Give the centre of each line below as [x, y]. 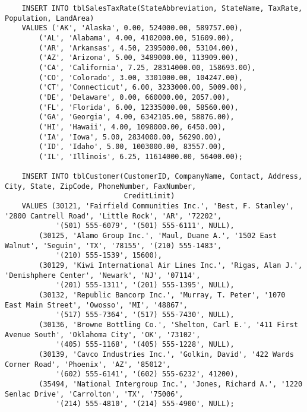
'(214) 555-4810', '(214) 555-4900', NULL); [145, 404]
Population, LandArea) [50, 18]
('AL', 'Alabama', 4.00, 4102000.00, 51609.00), [137, 38]
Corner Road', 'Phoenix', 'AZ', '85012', [88, 364]
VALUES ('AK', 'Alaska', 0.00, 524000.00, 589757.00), [132, 28]
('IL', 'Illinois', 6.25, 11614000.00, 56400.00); [141, 156]
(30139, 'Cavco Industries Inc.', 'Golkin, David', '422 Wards [166, 354]
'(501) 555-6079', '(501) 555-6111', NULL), [145, 226]
